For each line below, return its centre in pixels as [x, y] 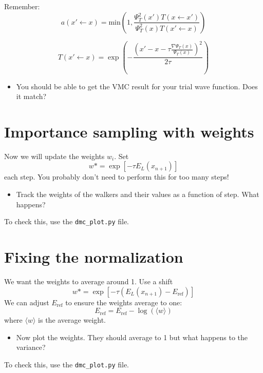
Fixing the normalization [94, 257]
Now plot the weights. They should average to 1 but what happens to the [132, 337]
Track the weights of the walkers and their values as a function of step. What [138, 194]
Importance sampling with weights [129, 131]
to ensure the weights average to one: [124, 302]
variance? [31, 347]
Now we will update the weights [54, 156]
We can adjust [27, 302]
